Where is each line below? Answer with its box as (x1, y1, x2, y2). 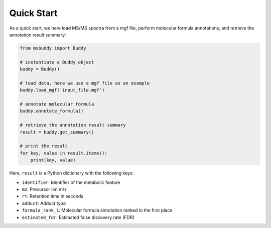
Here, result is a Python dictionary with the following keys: (9, 170, 134, 176)
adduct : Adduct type (22, 200, 66, 206)
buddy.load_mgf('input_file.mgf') (20, 87, 105, 93)
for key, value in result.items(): (20, 150, 107, 156)
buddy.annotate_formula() (20, 108, 84, 114)
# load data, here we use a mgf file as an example (20, 80, 150, 86)
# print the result (20, 143, 68, 149)
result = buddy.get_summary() (20, 129, 94, 135)
